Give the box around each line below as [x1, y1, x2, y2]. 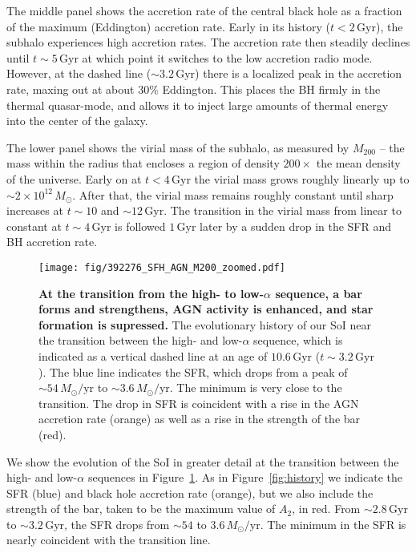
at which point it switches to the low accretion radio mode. [82, 49, 373, 66]
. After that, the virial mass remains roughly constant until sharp [72, 186, 394, 203]
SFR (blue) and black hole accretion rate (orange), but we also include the [6, 484, 374, 501]
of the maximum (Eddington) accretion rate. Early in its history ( [6, 18, 331, 34]
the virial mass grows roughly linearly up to [194, 170, 410, 187]
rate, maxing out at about [6, 80, 135, 97]
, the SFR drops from [64, 515, 170, 532]
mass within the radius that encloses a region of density [6, 155, 280, 172]
